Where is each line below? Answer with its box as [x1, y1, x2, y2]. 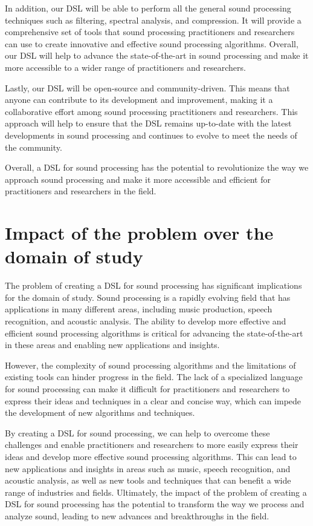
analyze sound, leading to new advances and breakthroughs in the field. [5, 509, 269, 522]
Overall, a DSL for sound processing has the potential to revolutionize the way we [5, 161, 309, 174]
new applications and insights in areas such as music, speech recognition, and [5, 462, 291, 475]
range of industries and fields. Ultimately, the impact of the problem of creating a [5, 485, 307, 498]
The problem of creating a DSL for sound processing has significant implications [5, 279, 302, 292]
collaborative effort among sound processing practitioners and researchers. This [5, 105, 298, 117]
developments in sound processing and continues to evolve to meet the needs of [5, 128, 297, 141]
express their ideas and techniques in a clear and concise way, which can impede [5, 394, 302, 407]
